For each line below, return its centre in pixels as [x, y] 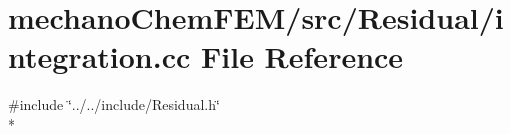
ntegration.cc [99, 56]
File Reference [302, 56]
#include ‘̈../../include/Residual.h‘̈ [114, 104]
